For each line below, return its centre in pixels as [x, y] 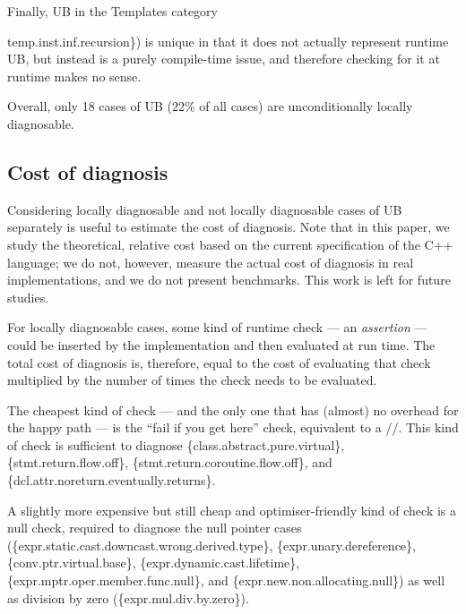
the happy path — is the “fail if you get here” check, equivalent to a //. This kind [233, 427]
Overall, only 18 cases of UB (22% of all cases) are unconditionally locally [210, 106]
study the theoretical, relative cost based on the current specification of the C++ [230, 244]
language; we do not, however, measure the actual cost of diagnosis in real [211, 262]
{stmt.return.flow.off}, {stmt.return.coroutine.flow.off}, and [170, 462]
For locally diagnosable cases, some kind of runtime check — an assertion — [217, 327]
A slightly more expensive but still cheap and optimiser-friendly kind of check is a [232, 510]
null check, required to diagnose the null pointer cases [155, 528]
